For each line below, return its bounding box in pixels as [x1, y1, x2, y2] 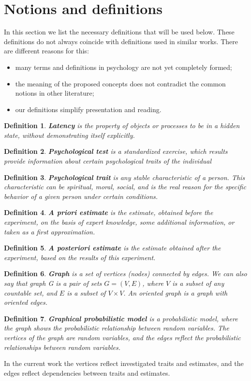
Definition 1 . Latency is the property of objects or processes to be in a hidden [4, 120, 240, 131]
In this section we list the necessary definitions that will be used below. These [4, 27, 235, 37]
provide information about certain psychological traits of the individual [4, 156, 212, 166]
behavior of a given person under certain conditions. [4, 191, 158, 201]
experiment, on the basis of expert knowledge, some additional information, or [4, 217, 235, 227]
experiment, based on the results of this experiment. [4, 252, 156, 262]
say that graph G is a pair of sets [4, 278, 102, 288]
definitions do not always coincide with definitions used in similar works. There [4, 36, 238, 46]
